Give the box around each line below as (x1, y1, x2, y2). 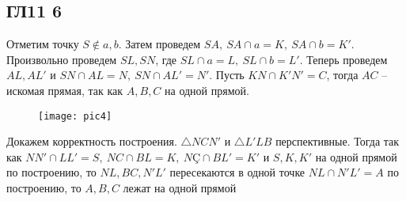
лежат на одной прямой (123, 180, 237, 196)
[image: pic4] (38, 110, 112, 122)
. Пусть (209, 66, 245, 83)
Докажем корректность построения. (6, 133, 177, 150)
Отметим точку (6, 36, 79, 52)
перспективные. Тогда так (275, 133, 400, 150)
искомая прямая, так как (6, 82, 123, 98)
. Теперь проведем (299, 51, 388, 67)
